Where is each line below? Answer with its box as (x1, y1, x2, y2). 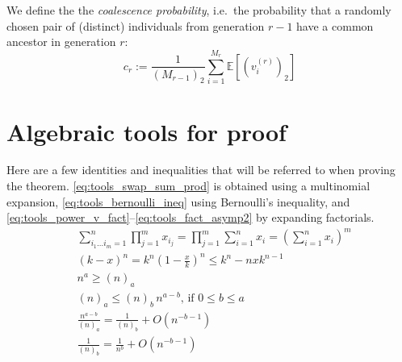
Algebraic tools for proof (6, 114, 287, 148)
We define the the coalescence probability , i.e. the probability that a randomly (6, 2, 392, 18)
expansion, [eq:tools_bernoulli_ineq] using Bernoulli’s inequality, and (6, 193, 350, 210)
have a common (296, 17, 374, 34)
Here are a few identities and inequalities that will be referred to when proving (6, 161, 396, 178)
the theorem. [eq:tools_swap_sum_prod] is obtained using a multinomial (6, 177, 371, 194)
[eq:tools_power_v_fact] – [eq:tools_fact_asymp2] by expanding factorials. (6, 209, 375, 226)
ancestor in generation (6, 33, 116, 50)
